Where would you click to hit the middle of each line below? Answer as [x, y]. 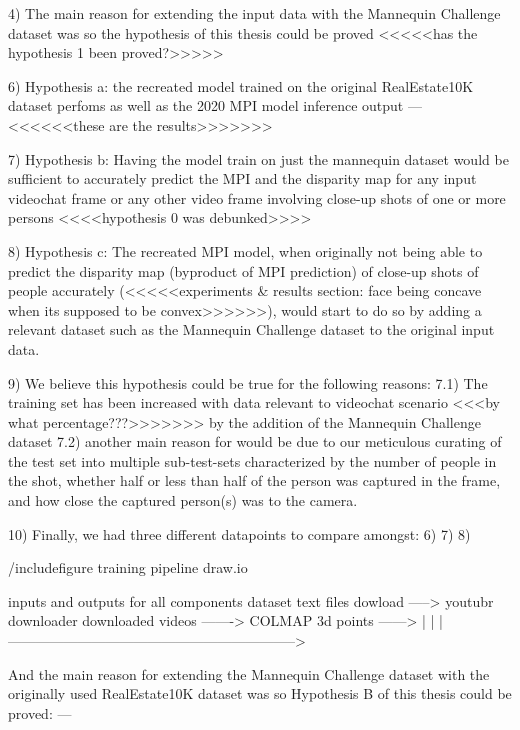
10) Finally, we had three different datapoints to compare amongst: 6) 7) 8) [239, 533]
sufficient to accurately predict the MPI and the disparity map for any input [242, 178]
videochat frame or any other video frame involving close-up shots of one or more [257, 197]
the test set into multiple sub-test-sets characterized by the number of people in [252, 460]
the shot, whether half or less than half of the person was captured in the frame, [254, 480]
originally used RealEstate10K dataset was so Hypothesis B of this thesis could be [260, 693]
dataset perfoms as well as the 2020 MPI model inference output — [215, 105]
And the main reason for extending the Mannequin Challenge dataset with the [249, 673]
